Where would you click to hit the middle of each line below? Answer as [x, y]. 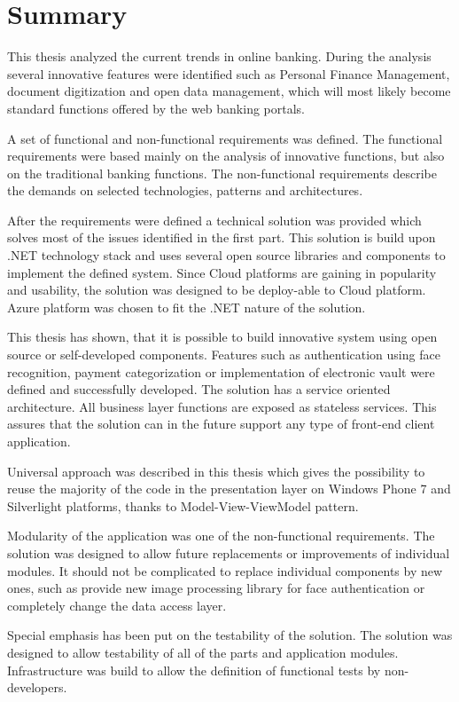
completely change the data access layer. [117, 605]
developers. [37, 687]
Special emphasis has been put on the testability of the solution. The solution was [230, 635]
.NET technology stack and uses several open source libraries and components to [226, 255]
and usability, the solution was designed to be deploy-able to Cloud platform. [217, 290]
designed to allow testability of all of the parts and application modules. [203, 652]
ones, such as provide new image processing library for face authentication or [216, 588]
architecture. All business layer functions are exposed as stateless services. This [222, 406]
